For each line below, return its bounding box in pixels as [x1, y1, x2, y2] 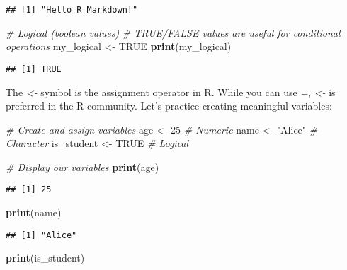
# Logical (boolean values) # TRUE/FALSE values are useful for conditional [6, 25, 341, 40]
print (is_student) [6, 250, 85, 265]
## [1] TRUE [6, 64, 62, 74]
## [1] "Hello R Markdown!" [6, 5, 138, 15]
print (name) [6, 205, 62, 220]
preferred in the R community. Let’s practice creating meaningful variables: [6, 98, 332, 113]
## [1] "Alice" [6, 230, 77, 240]
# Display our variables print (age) [6, 159, 159, 174]
